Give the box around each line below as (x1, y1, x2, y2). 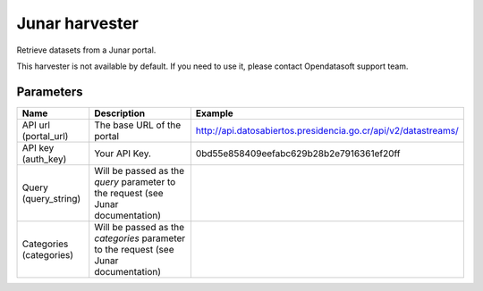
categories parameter (94, 232, 186, 245)
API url (21, 119, 51, 131)
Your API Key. (94, 147, 152, 160)
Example (195, 107, 234, 120)
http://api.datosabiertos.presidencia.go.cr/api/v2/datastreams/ (195, 124, 460, 137)
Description (94, 107, 146, 120)
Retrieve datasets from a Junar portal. (16, 45, 157, 55)
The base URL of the (94, 119, 182, 131)
